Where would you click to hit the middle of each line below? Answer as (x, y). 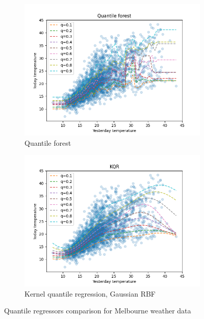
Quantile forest (48, 142)
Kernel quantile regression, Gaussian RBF (90, 293)
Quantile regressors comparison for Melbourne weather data (98, 311)
